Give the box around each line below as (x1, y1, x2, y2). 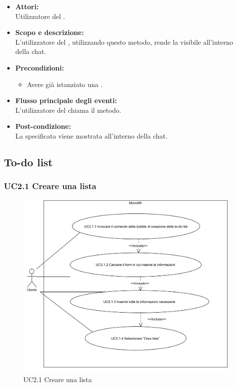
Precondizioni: (15, 62, 64, 72)
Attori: (15, 1, 39, 11)
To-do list (4, 154, 53, 169)
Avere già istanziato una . (27, 79, 103, 89)
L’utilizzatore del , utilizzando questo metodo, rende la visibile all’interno (15, 36, 234, 47)
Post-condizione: (15, 121, 71, 131)
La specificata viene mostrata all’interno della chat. (15, 130, 168, 140)
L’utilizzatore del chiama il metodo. (15, 105, 121, 115)
